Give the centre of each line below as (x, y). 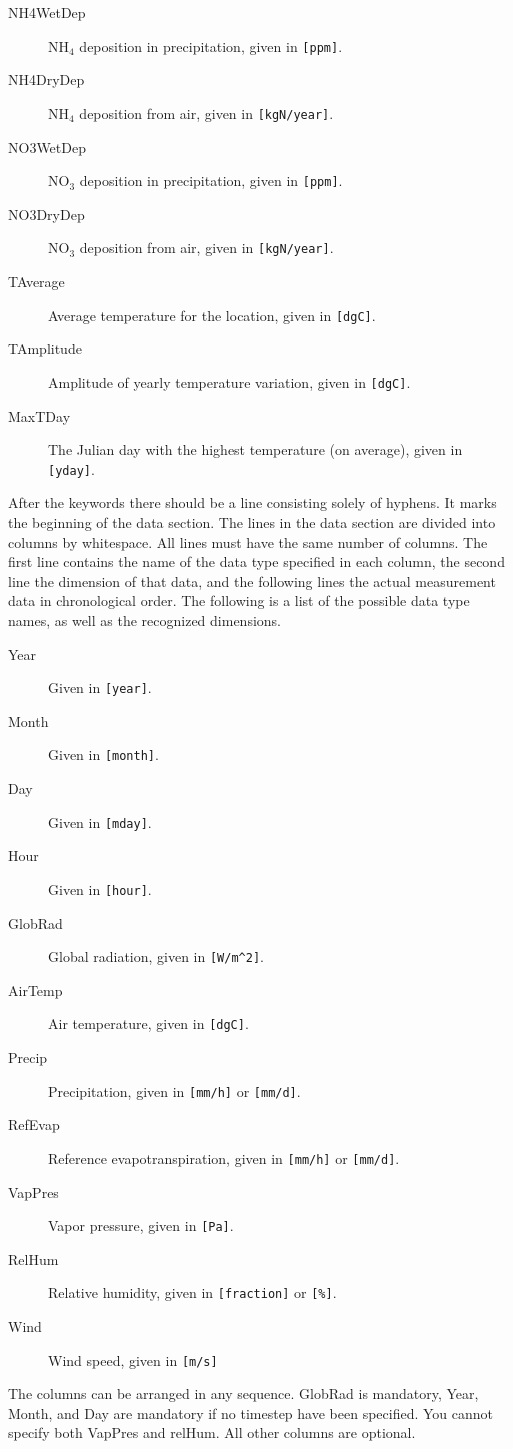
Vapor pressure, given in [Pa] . (141, 1225)
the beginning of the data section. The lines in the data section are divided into (252, 521)
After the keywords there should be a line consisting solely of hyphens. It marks (252, 502)
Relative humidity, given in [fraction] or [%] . (192, 1292)
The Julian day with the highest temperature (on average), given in (255, 449)
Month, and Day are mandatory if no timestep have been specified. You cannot (251, 1412)
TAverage (36, 281)
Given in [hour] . (100, 888)
